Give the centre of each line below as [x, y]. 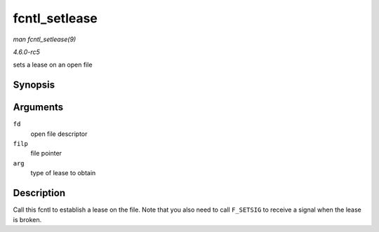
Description [39, 193]
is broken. [27, 219]
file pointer [46, 153]
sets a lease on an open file [53, 65]
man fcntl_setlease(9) [45, 39]
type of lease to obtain [63, 173]
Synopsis [34, 85]
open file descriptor [59, 134]
